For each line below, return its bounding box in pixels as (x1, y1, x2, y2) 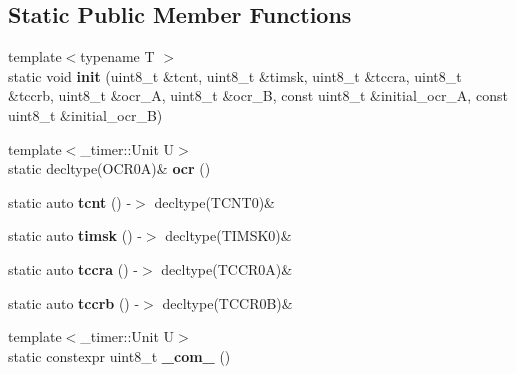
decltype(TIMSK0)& (165, 225, 292, 246)
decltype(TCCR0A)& (161, 258, 293, 279)
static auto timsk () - (8, 225, 142, 246)
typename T (80, 46, 155, 67)
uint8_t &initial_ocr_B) (8, 104, 163, 125)
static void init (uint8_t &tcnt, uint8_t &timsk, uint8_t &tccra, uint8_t (8, 65, 462, 86)
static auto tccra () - (8, 258, 138, 279)
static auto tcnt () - (8, 191, 132, 212)
